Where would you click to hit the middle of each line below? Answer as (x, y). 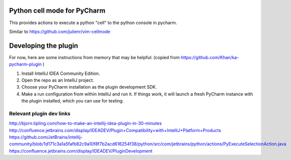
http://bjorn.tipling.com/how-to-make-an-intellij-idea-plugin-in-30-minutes (86, 124)
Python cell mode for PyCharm (57, 11)
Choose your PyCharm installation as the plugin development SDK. (89, 87)
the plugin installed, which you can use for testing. (73, 101)
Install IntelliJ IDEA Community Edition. (61, 73)
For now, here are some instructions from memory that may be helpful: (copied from (94, 57)
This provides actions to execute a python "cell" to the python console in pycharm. (93, 23)
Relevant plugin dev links (40, 113)
